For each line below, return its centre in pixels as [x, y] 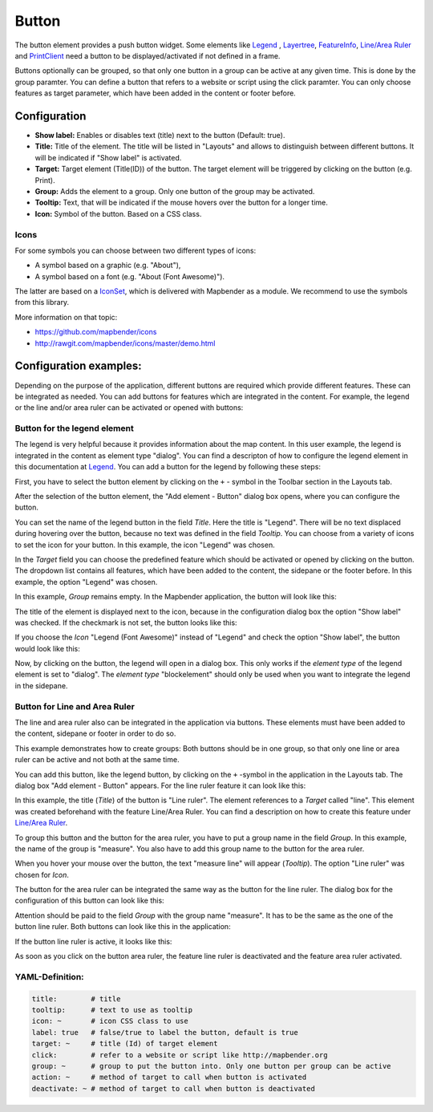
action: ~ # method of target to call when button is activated [169, 1078]
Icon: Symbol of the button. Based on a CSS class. [118, 213]
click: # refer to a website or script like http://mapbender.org [180, 1055]
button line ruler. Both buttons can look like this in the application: [123, 927]
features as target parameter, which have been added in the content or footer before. [155, 93]
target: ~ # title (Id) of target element [125, 1044]
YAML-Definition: [49, 976]
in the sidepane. [41, 685]
